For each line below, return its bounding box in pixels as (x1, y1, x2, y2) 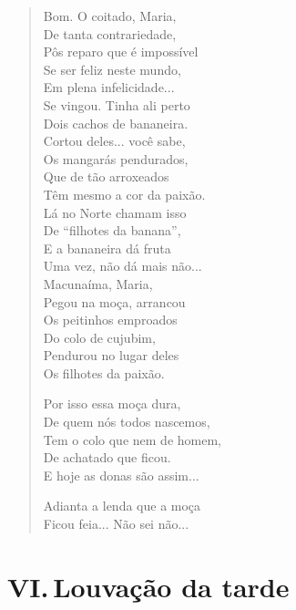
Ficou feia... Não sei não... (43, 514, 189, 533)
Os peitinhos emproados (43, 310, 178, 329)
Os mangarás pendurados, (43, 149, 189, 168)
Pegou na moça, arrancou (43, 292, 186, 311)
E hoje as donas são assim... (43, 465, 199, 484)
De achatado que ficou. (43, 448, 171, 467)
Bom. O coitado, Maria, (43, 6, 177, 25)
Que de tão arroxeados (43, 167, 169, 186)
